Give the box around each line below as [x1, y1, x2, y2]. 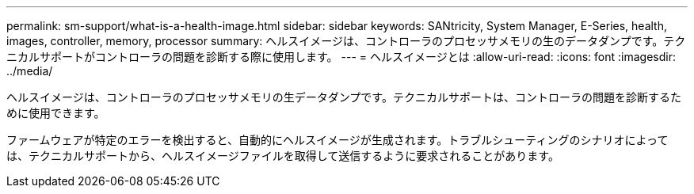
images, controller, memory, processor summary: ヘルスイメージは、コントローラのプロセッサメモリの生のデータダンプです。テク [6, 34, 686, 48]
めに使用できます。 [6, 106, 105, 120]
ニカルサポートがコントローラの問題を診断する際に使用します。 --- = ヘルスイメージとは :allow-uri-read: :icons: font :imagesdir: [6, 50, 676, 63]
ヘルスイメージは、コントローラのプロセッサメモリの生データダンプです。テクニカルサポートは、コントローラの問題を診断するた [6, 90, 681, 104]
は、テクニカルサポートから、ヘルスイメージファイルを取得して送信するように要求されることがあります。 [6, 149, 559, 162]
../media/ [6, 64, 53, 78]
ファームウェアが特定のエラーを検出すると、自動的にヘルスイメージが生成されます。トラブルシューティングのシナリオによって [6, 133, 669, 146]
